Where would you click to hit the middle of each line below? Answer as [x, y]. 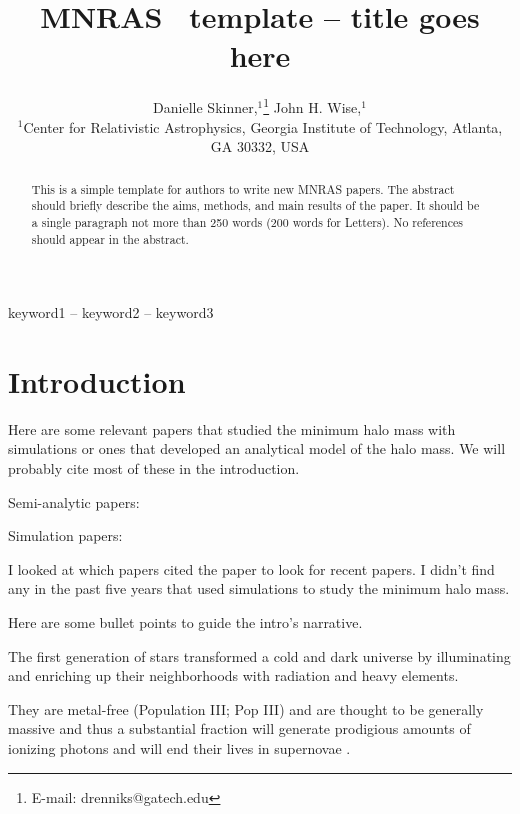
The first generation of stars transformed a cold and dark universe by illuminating [259, 655]
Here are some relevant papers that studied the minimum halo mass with [232, 428]
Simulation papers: [65, 535]
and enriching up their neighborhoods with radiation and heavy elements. [233, 675]
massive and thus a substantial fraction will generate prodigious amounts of [239, 728]
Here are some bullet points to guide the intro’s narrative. [185, 622]
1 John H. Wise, [312, 105]
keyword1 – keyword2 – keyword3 [111, 312]
